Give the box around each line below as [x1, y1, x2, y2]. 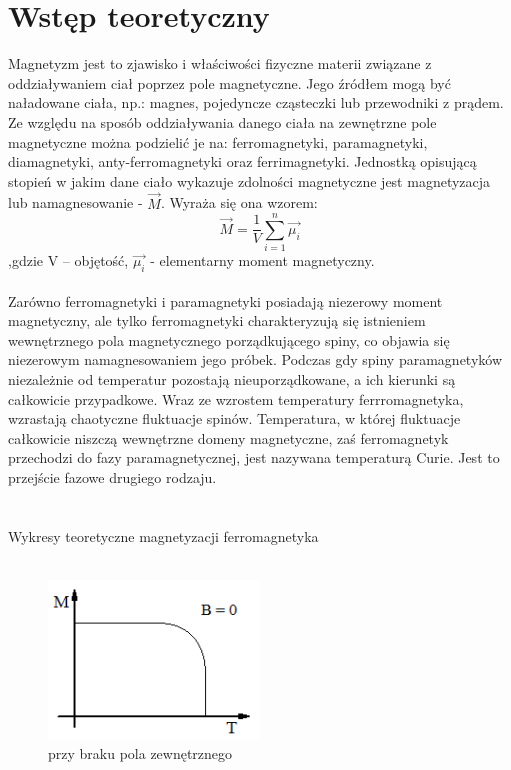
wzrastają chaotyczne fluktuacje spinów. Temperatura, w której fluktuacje [8, 408, 461, 429]
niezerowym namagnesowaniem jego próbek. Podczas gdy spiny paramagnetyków [8, 349, 503, 370]
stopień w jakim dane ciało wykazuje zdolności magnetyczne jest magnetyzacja [8, 170, 491, 191]
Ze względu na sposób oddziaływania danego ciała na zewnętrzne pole [8, 111, 437, 132]
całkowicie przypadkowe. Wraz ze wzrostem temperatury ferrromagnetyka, [8, 388, 464, 409]
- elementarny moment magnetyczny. [150, 250, 375, 271]
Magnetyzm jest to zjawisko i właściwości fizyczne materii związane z [8, 53, 432, 74]
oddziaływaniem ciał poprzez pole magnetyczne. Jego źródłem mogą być [8, 72, 451, 93]
